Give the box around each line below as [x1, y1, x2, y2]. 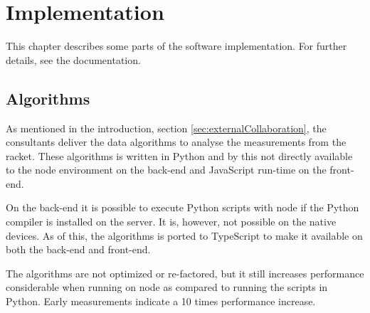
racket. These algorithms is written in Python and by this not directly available [6, 148, 353, 163]
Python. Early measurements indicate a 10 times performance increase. [6, 294, 316, 309]
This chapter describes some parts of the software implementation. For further [6, 38, 347, 53]
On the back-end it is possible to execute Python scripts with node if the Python [6, 200, 359, 215]
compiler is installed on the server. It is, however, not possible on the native [6, 214, 337, 229]
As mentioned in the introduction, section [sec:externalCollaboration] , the [6, 120, 327, 135]
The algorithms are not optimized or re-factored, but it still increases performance [6, 265, 364, 280]
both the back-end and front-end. [6, 242, 151, 257]
